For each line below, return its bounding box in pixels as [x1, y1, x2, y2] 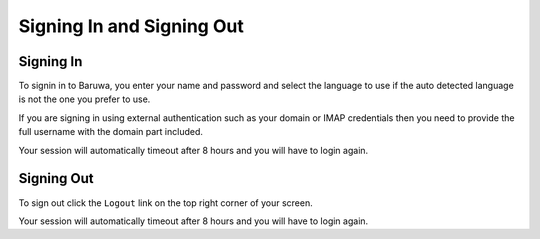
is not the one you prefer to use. [18, 93, 151, 105]
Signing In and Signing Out [18, 15, 244, 37]
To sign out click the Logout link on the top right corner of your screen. [18, 196, 314, 209]
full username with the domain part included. [18, 126, 204, 138]
